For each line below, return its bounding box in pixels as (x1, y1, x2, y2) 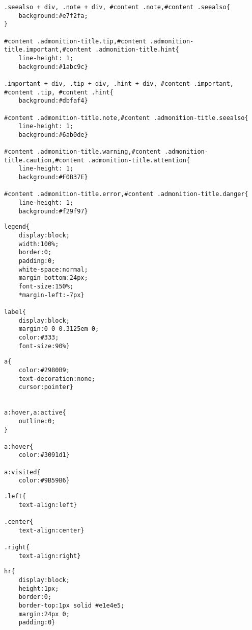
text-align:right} (18, 552, 81, 560)
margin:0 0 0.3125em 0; (18, 325, 99, 333)
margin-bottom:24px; (18, 274, 88, 282)
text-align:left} (18, 501, 77, 508)
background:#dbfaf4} (18, 97, 88, 105)
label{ (4, 308, 26, 316)
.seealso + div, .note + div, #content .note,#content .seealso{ (4, 4, 230, 11)
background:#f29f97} (18, 207, 88, 215)
